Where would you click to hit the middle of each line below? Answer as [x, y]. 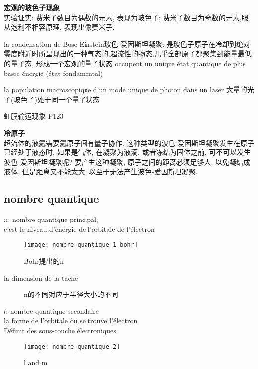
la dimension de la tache [41, 277]
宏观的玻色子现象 [32, 7]
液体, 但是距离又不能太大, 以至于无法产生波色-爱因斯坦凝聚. [101, 172]
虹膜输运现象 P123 [34, 116]
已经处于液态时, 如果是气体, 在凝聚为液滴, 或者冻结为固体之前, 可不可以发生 [128, 152]
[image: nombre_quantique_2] [72, 346]
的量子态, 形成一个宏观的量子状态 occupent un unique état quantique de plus [125, 63]
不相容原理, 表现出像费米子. [70, 27]
